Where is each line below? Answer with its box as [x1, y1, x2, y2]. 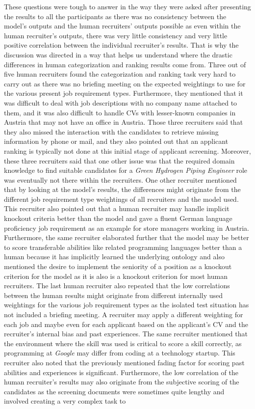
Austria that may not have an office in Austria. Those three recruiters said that [4, 117, 243, 127]
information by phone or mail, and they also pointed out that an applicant [4, 136, 229, 146]
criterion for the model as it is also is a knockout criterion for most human [4, 271, 228, 281]
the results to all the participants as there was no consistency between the [4, 11, 227, 21]
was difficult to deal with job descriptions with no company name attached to [4, 97, 237, 108]
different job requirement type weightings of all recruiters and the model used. [4, 193, 239, 204]
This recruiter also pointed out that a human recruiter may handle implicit [4, 203, 229, 214]
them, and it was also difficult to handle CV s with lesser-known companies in [4, 107, 236, 117]
